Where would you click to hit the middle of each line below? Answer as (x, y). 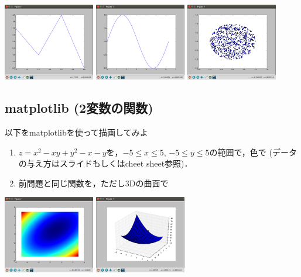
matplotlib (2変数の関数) (79, 108)
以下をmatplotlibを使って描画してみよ (76, 132)
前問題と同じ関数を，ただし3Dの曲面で (93, 183)
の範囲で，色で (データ (253, 152)
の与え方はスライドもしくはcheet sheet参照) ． (105, 163)
